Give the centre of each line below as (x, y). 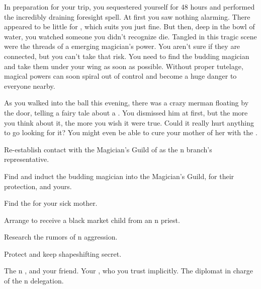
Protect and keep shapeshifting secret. (63, 253)
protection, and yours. (38, 186)
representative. (27, 159)
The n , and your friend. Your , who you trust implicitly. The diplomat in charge (128, 271)
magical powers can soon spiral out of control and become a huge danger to (120, 76)
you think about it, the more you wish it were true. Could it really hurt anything (129, 122)
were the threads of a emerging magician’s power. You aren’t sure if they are (122, 46)
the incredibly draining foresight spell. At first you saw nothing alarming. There (127, 16)
